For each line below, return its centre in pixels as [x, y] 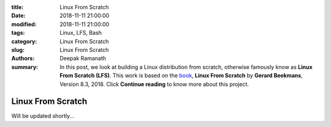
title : [17, 7]
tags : [18, 33]
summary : [25, 67]
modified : [24, 24]
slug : [18, 49]
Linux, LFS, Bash [81, 33]
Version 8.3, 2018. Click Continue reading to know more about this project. [154, 84]
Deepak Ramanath [83, 59]
